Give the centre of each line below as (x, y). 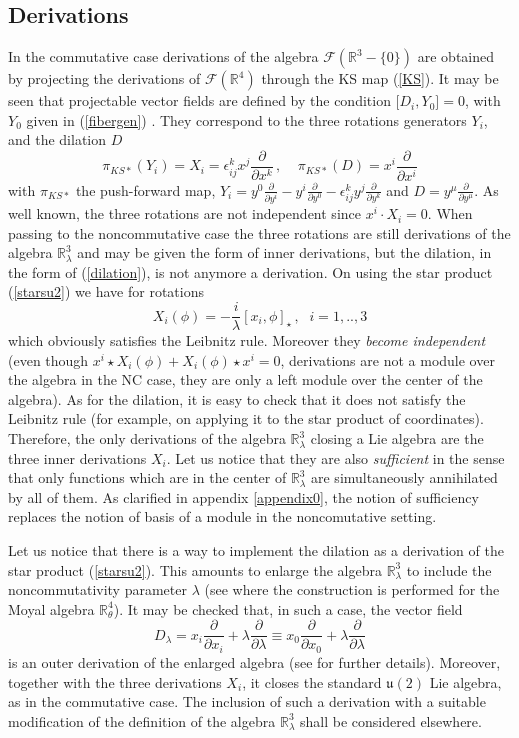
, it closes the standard (312, 681)
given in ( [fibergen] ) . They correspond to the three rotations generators (246, 119)
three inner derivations (77, 457)
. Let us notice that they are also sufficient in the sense (335, 457)
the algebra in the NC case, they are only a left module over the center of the (245, 379)
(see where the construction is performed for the (352, 589)
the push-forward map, (145, 189)
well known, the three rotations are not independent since (184, 213)
